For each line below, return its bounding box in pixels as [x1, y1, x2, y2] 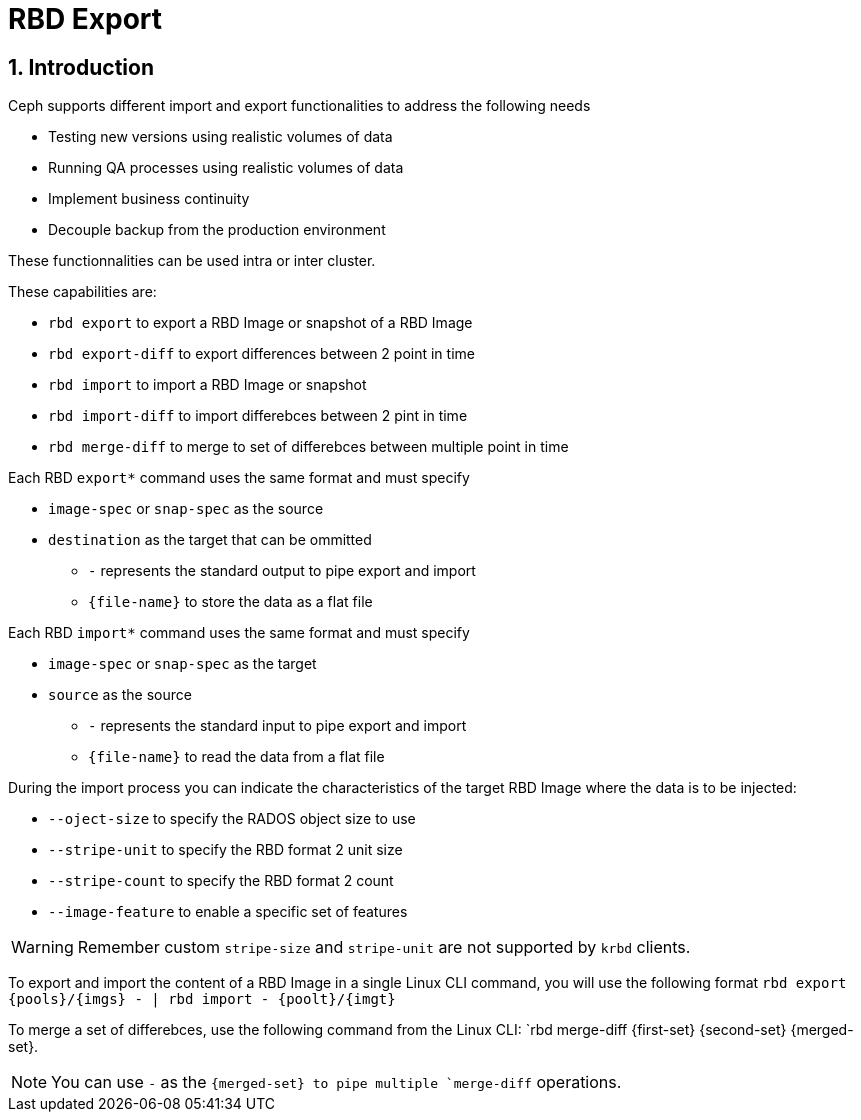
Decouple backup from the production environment [48, 221, 386, 239]
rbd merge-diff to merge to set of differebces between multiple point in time [48, 438, 569, 456]
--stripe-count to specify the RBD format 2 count [48, 872, 394, 890]
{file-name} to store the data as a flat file [88, 593, 373, 611]
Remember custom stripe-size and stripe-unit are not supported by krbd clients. [77, 937, 691, 958]
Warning [11, 937, 74, 958]
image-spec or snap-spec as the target [48, 655, 317, 673]
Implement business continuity [48, 190, 250, 208]
